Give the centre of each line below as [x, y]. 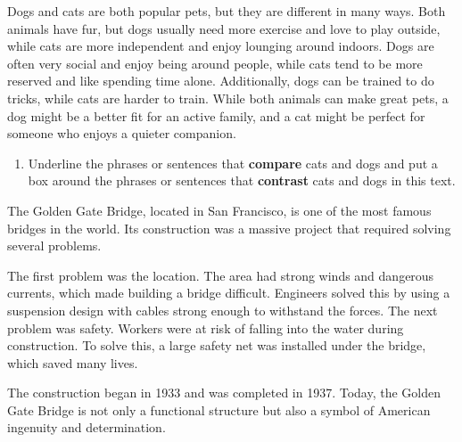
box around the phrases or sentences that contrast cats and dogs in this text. [242, 180]
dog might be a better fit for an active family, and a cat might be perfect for [216, 115]
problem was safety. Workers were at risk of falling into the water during [206, 327]
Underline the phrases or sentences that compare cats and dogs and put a [233, 163]
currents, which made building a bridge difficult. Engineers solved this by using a [229, 293]
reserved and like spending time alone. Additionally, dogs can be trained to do [221, 81]
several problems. [54, 246]
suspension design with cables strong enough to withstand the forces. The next [223, 310]
